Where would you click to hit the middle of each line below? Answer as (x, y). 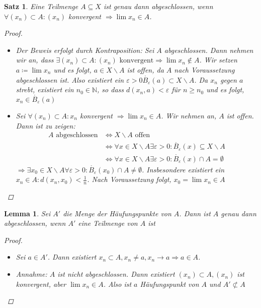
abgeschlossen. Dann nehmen (209, 50)
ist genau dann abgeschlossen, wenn (158, 6)
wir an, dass (35, 60)
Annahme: (31, 274)
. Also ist (117, 284)
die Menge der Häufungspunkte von (117, 213)
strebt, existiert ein (45, 89)
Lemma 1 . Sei (27, 213)
